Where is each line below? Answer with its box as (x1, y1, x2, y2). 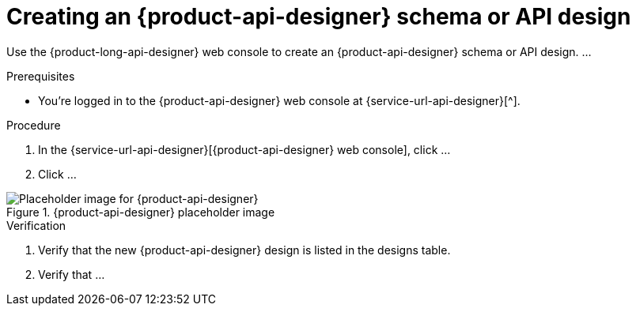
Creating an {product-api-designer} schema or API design (6, 3, 631, 30)
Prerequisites (6, 69, 75, 83)
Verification (6, 218, 66, 232)
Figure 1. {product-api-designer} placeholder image (6, 205, 275, 219)
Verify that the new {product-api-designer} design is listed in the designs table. (38, 242, 451, 257)
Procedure (6, 118, 61, 132)
